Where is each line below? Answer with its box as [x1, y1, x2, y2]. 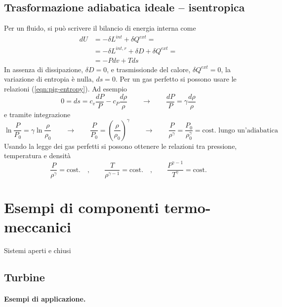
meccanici [4, 216, 71, 236]
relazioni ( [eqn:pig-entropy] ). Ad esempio [4, 84, 127, 94]
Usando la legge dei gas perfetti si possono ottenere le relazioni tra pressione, [4, 140, 237, 151]
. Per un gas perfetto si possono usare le [115, 74, 237, 84]
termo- [164, 197, 211, 217]
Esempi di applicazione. [4, 293, 86, 304]
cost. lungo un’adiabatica [202, 127, 278, 134]
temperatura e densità [4, 150, 71, 161]
